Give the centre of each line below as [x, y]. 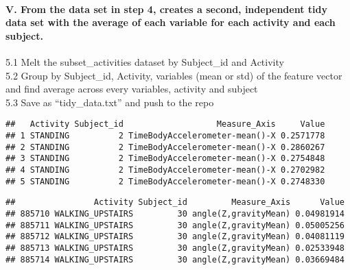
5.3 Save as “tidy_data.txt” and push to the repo [110, 102]
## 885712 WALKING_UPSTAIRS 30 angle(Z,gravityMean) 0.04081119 [175, 237]
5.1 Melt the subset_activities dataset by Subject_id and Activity [145, 61]
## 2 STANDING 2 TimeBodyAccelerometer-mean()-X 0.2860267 [165, 147]
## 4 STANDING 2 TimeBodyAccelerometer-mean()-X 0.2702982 [165, 170]
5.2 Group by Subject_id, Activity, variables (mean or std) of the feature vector [174, 75]
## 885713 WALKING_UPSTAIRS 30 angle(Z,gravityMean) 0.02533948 [175, 248]
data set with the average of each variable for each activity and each [171, 22]
